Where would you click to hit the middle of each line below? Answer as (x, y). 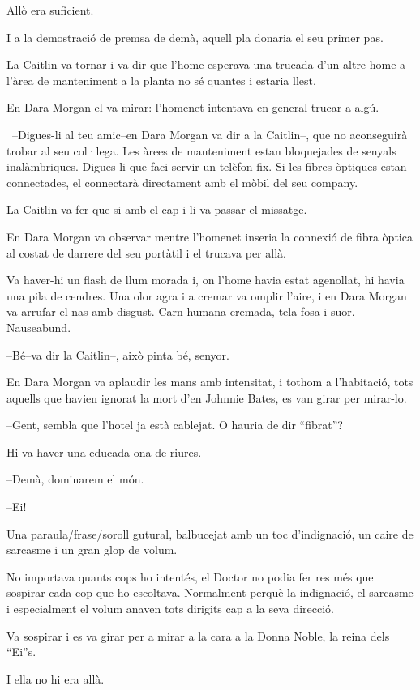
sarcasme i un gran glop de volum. (92, 549)
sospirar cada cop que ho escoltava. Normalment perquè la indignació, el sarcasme (210, 592)
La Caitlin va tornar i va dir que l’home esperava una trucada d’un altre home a (206, 64)
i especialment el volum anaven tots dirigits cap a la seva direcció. (170, 609)
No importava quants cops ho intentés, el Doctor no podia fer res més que (190, 576)
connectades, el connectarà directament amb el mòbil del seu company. (182, 182)
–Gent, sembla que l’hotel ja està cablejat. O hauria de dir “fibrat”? (175, 425)
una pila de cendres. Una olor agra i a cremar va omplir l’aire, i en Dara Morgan (207, 295)
